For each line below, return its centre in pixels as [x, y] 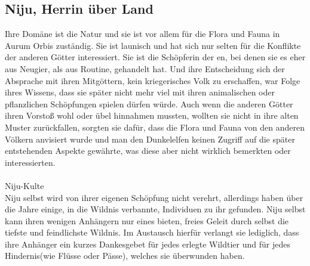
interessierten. [30, 162]
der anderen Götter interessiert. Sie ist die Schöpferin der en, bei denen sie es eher [155, 57]
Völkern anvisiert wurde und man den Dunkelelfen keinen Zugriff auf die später [150, 139]
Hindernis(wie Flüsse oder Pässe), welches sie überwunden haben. [125, 256]
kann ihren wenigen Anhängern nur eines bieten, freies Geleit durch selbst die [147, 220]
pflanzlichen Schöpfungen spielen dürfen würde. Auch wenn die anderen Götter [149, 103]
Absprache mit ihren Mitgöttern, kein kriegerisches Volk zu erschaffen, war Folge [153, 80]
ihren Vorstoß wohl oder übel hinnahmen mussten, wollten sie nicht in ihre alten [152, 115]
